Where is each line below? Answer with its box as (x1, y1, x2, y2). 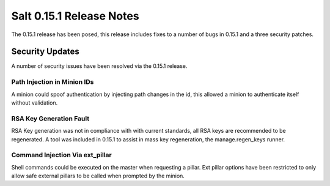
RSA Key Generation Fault (11, 114, 90, 122)
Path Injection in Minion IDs (11, 78, 94, 86)
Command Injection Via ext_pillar (11, 151, 112, 159)
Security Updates (11, 46, 79, 57)
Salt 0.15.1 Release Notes (11, 9, 140, 23)
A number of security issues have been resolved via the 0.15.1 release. (11, 62, 188, 70)
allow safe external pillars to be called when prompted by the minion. (11, 172, 185, 180)
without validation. (11, 99, 58, 106)
